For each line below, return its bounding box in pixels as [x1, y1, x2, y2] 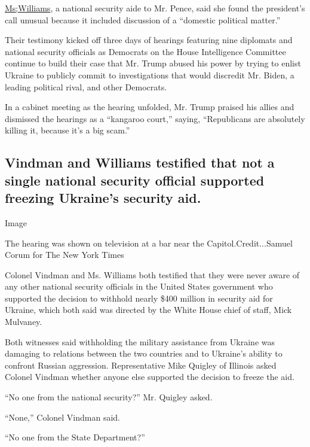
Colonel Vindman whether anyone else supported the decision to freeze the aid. [5, 370, 294, 383]
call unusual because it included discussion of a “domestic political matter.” [5, 13, 281, 26]
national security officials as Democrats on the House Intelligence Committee [5, 45, 286, 57]
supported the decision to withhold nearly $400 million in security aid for [5, 291, 273, 304]
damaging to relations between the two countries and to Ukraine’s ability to [5, 347, 283, 360]
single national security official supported [5, 171, 265, 189]
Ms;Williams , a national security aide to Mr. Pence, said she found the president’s [5, 2, 305, 14]
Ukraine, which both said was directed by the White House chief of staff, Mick [5, 303, 292, 316]
